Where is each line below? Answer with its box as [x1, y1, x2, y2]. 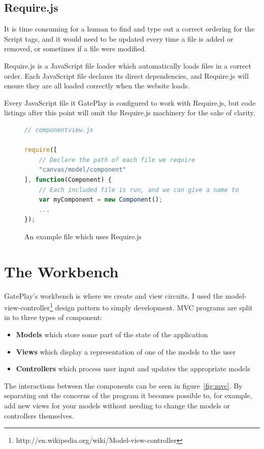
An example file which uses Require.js [24, 231, 142, 241]
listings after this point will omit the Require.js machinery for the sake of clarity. [4, 107, 255, 118]
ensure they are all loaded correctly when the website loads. [4, 80, 190, 91]
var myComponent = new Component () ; [39, 196, 163, 204]
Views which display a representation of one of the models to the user [16, 346, 236, 357]
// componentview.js [24, 126, 94, 134]
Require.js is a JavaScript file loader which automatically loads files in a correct [4, 60, 251, 71]
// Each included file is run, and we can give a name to [39, 186, 239, 194]
